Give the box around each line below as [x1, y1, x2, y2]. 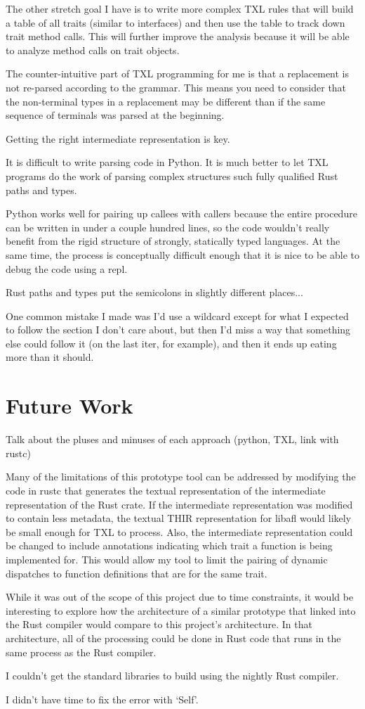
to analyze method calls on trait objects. [6, 42, 180, 57]
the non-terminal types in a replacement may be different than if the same [6, 94, 326, 108]
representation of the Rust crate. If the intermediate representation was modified [6, 497, 353, 511]
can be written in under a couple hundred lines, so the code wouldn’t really [6, 219, 330, 234]
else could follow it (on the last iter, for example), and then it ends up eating [6, 336, 337, 350]
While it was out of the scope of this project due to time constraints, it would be [6, 589, 354, 604]
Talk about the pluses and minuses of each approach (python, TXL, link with [6, 432, 339, 447]
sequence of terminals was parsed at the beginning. [6, 108, 225, 122]
